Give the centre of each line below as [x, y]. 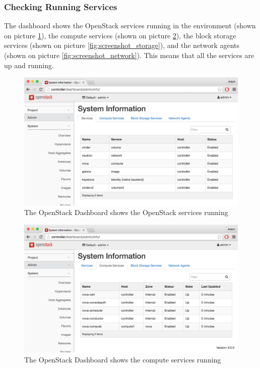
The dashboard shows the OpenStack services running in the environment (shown [130, 25]
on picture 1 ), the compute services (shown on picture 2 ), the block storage [120, 35]
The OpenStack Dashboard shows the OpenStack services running [126, 212]
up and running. [29, 65]
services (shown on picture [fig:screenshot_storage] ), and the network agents [122, 45]
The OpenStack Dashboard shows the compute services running [123, 359]
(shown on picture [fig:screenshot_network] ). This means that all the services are [129, 55]
